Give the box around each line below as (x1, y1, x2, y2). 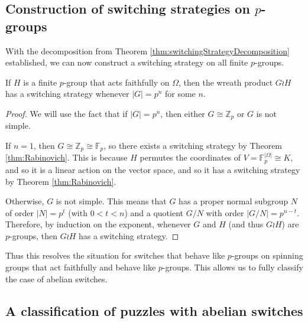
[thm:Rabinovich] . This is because (5, 151, 128, 164)
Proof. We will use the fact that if (5, 107, 128, 119)
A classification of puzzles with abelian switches (5, 301, 303, 319)
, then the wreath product (179, 76, 273, 88)
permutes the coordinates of (140, 151, 241, 164)
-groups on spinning (231, 249, 303, 262)
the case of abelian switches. (5, 272, 108, 285)
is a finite (23, 76, 57, 88)
